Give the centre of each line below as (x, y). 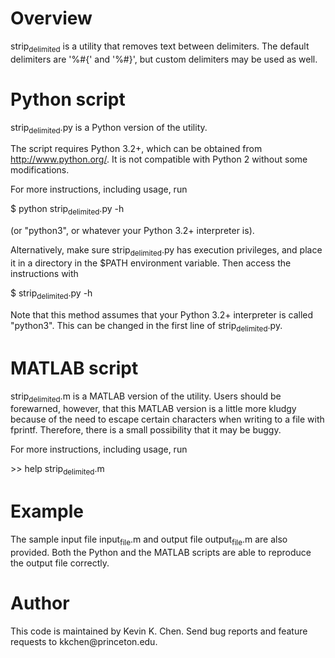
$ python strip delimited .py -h (67, 210)
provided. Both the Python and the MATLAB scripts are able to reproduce (161, 552)
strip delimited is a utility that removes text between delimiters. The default (160, 47)
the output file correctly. (60, 563)
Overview (51, 18)
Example (47, 511)
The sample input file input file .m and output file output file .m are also (149, 540)
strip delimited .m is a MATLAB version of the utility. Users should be (146, 397)
